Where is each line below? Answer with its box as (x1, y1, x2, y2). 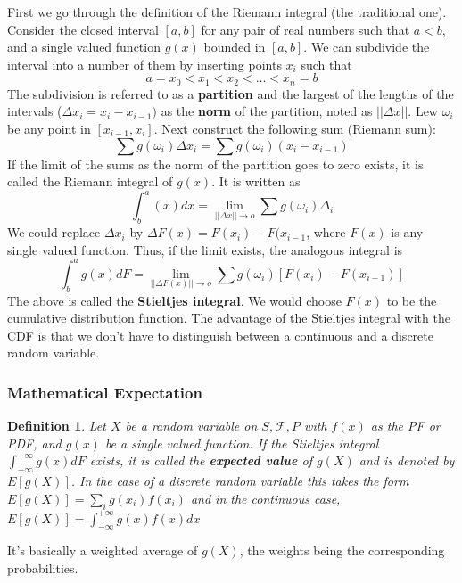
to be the (386, 291, 437, 309)
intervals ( (7, 102, 62, 120)
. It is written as (211, 172, 301, 191)
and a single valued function (7, 37, 161, 56)
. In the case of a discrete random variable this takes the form (70, 472, 409, 490)
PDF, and (7, 433, 62, 452)
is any (391, 223, 424, 242)
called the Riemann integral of (7, 172, 173, 191)
